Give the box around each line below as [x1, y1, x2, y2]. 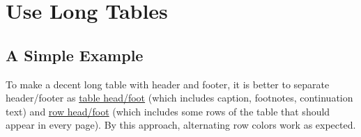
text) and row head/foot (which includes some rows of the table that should [6, 104, 330, 118]
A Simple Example [6, 44, 144, 65]
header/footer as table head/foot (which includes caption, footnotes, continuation [6, 90, 353, 105]
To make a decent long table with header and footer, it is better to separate [6, 76, 330, 91]
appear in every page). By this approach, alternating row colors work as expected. [6, 118, 356, 132]
